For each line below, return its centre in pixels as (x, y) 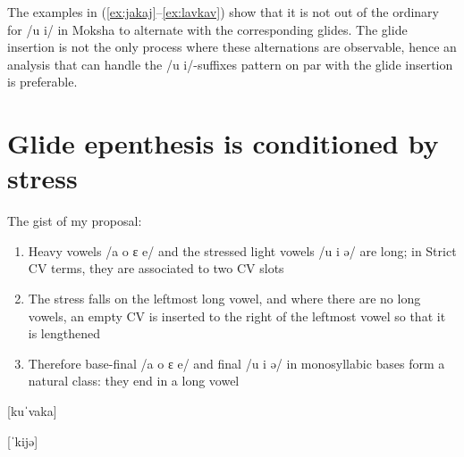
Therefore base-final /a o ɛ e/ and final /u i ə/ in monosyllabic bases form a (236, 363)
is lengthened (64, 333)
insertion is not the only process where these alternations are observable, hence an (232, 47)
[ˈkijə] (23, 440)
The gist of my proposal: (75, 221)
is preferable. (42, 82)
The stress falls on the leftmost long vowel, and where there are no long (224, 299)
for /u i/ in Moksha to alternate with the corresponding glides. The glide (207, 29)
